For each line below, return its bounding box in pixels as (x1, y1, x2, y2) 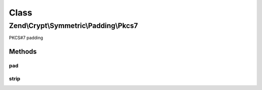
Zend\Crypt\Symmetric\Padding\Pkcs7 (9, 21, 138, 30)
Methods (9, 47, 37, 56)
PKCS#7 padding (9, 35, 43, 41)
